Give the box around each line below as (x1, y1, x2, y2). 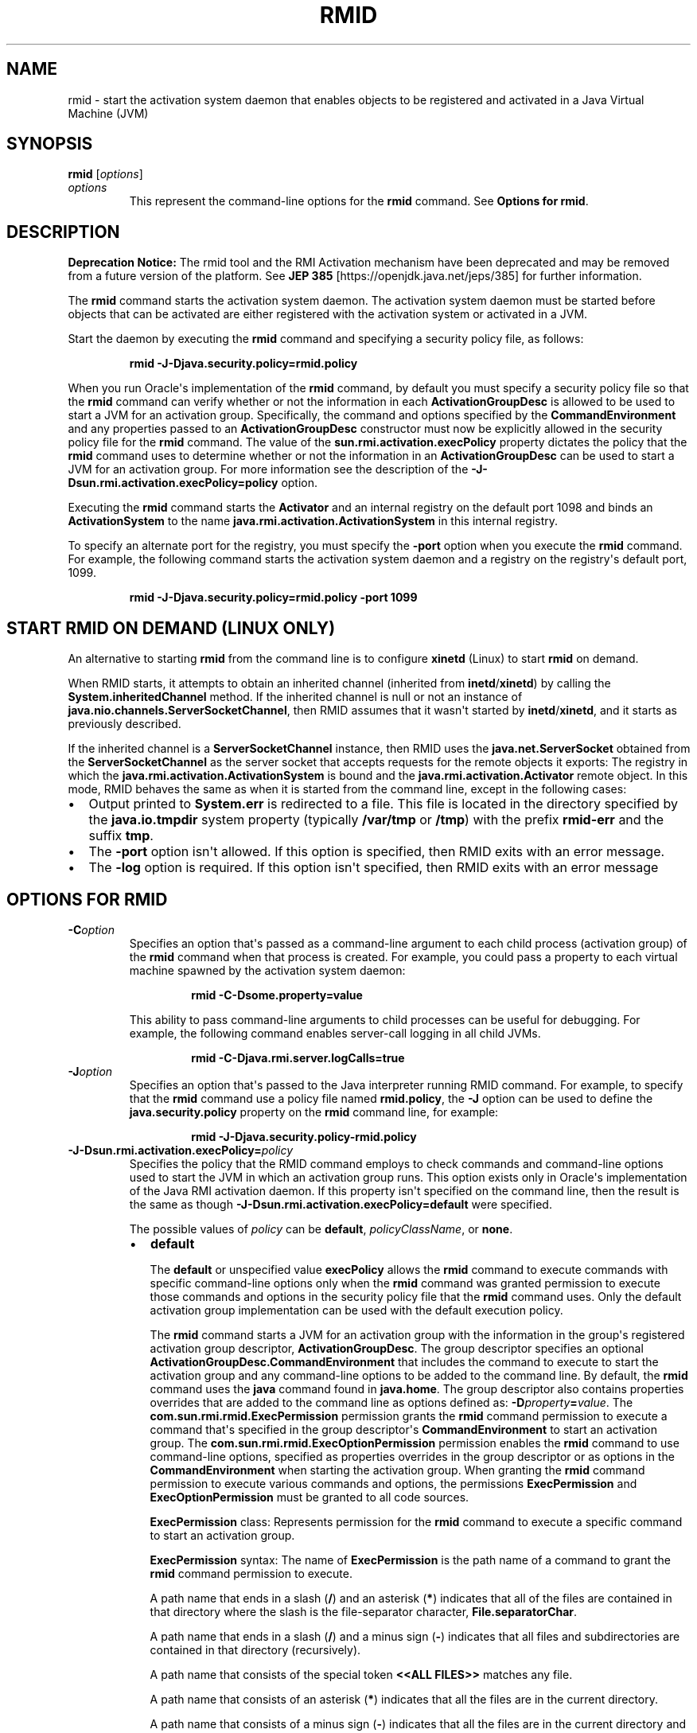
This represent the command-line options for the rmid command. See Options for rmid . (129, 194, 589, 208)
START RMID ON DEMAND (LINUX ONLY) (6, 617, 336, 638)
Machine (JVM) (68, 106, 149, 120)
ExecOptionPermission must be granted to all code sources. (150, 1490, 469, 1504)
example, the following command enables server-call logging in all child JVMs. (129, 1026, 541, 1040)
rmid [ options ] (68, 167, 143, 181)
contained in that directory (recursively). (150, 1642, 361, 1657)
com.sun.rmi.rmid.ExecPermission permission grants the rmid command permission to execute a (150, 1408, 668, 1423)
